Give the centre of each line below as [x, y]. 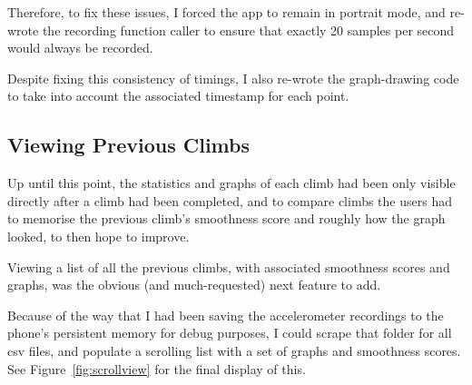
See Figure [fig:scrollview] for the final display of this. [157, 368]
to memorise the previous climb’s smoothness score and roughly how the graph [226, 218]
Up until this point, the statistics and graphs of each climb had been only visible [231, 183]
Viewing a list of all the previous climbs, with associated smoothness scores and [229, 267]
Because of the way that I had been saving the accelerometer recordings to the [226, 315]
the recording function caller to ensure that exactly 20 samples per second [248, 30]
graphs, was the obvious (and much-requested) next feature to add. [194, 285]
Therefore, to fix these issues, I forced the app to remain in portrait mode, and [226, 12]
